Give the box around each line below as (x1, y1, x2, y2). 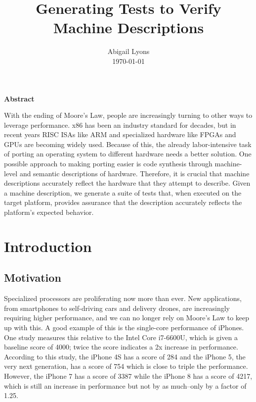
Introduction (4, 236, 92, 256)
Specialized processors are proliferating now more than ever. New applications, (4, 293, 242, 303)
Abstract (4, 93, 35, 103)
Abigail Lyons (107, 46, 150, 56)
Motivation (4, 270, 61, 285)
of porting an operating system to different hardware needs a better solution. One (4, 149, 252, 159)
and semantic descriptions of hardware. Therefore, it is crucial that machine (19, 168, 250, 178)
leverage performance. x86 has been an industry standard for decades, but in (4, 119, 236, 130)
